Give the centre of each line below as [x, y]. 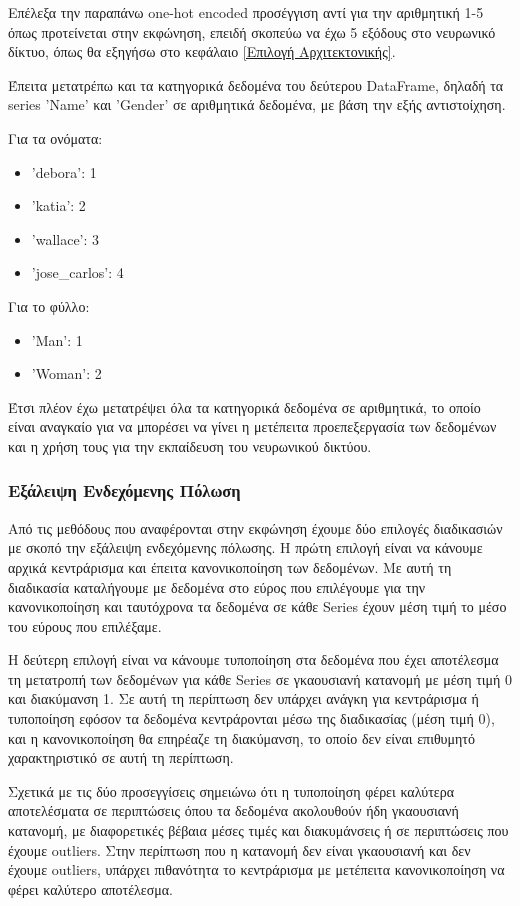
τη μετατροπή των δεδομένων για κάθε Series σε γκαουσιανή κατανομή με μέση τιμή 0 [260, 678]
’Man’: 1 [57, 339]
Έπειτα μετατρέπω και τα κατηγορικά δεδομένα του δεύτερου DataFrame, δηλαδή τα [256, 84]
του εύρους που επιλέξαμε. [85, 625]
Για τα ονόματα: [55, 137]
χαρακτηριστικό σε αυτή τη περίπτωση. [121, 757]
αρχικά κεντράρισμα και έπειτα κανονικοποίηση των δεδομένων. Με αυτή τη [230, 566]
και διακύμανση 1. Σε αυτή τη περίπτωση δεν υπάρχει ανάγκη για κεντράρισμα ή [243, 698]
